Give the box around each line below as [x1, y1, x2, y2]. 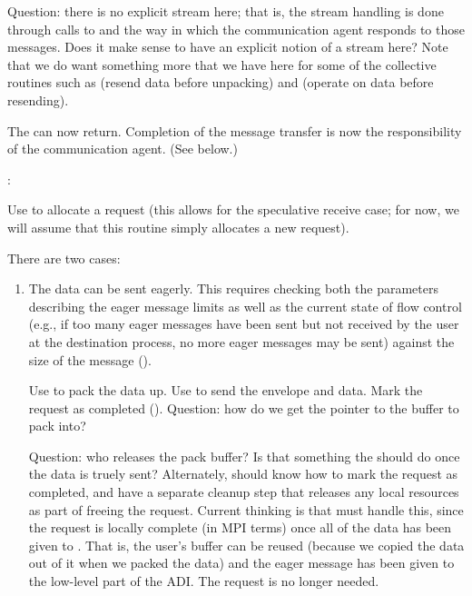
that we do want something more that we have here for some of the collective [7, 55, 437, 74]
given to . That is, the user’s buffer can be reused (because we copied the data [28, 535, 465, 554]
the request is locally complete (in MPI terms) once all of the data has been [28, 518, 452, 537]
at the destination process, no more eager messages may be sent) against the [28, 332, 455, 351]
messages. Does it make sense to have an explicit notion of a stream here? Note [7, 37, 448, 56]
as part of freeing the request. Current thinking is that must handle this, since [28, 500, 464, 519]
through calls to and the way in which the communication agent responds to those [7, 19, 465, 38]
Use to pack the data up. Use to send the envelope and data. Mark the [28, 381, 423, 400]
